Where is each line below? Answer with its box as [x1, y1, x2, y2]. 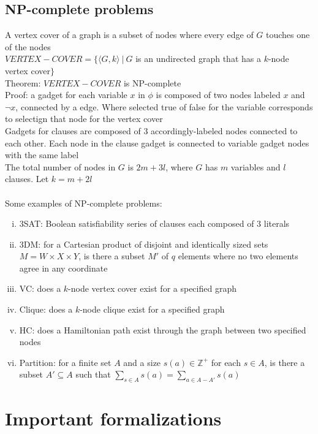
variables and [230, 160, 281, 173]
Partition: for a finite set [19, 356, 112, 368]
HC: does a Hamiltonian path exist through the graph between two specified [19, 323, 306, 336]
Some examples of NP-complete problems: [5, 196, 162, 209]
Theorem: [5, 76, 41, 89]
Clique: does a [19, 303, 73, 316]
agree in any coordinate [19, 261, 108, 274]
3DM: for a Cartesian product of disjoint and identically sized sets [19, 237, 268, 250]
